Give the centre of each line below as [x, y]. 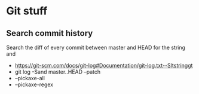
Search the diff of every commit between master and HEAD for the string [96, 47]
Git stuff [27, 11]
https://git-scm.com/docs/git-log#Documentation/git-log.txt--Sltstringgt [104, 65]
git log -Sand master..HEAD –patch [58, 72]
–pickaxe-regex [34, 84]
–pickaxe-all [30, 78]
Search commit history [50, 33]
